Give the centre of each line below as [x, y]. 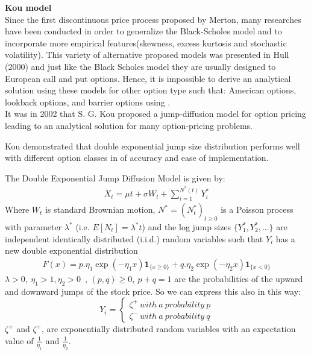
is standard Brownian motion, [100, 209]
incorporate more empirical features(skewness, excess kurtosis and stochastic [146, 42]
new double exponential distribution [71, 250]
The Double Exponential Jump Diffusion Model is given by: [115, 177]
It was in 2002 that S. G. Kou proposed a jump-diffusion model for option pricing [155, 114]
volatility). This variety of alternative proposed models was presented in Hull [147, 55]
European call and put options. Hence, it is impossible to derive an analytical [148, 78]
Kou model [28, 7]
